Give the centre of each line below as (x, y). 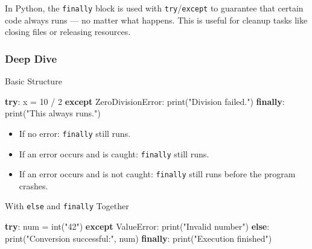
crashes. (33, 185)
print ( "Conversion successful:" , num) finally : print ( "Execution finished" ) (138, 238)
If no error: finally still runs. (75, 133)
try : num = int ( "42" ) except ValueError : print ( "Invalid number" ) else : (137, 226)
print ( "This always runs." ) (53, 113)
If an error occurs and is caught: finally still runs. (114, 153)
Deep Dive (31, 58)
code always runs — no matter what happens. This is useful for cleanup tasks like (156, 20)
